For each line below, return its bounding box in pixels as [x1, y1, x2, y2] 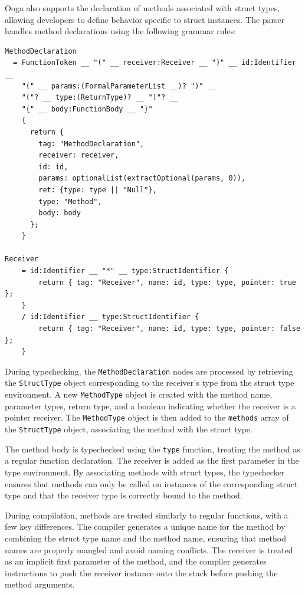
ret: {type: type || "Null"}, [38, 185, 157, 194]
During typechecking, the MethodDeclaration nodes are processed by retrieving [5, 365, 293, 377]
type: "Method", [38, 197, 102, 206]
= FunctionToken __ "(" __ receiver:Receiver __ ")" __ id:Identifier [13, 58, 296, 67]
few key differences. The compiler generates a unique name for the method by [5, 520, 286, 533]
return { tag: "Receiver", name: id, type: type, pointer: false [38, 324, 301, 333]
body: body [38, 209, 81, 218]
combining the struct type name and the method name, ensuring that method [5, 531, 287, 544]
